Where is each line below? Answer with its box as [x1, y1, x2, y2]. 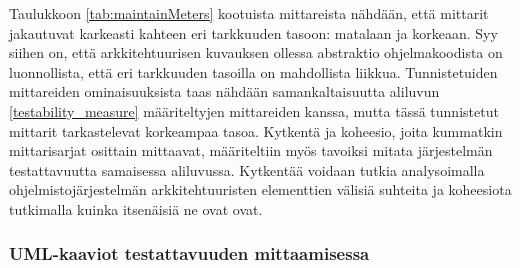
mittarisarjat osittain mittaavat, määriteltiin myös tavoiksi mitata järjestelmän [9, 140, 493, 161]
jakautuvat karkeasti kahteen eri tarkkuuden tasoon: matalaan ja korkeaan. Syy [9, 22, 498, 43]
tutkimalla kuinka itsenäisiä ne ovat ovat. [9, 198, 263, 219]
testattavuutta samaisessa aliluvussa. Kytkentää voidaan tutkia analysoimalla [9, 159, 485, 180]
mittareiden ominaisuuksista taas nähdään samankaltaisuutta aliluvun [9, 81, 440, 102]
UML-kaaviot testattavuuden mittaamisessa [9, 241, 370, 266]
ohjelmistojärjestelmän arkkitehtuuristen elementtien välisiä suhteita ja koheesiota [9, 179, 512, 200]
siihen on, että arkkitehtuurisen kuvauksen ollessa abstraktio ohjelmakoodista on [9, 42, 503, 63]
